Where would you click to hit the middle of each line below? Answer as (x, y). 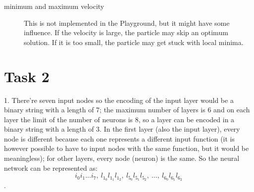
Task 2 (27, 76)
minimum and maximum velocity (54, 6)
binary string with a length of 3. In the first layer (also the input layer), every (122, 129)
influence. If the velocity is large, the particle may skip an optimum (126, 32)
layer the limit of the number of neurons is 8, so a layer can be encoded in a (119, 119)
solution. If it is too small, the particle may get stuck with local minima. (134, 42)
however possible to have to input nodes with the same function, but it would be (127, 148)
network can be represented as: (51, 168)
